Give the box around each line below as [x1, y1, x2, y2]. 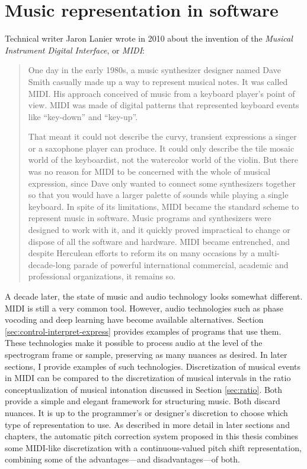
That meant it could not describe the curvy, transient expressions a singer [28, 130, 297, 143]
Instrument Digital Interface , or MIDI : [5, 43, 145, 56]
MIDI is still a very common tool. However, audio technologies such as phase [5, 301, 284, 314]
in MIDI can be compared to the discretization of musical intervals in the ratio [5, 372, 291, 384]
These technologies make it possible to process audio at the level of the [5, 336, 263, 349]
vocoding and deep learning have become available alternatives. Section [5, 313, 264, 326]
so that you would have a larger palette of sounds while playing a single [28, 188, 289, 201]
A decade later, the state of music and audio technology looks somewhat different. [5, 290, 303, 302]
